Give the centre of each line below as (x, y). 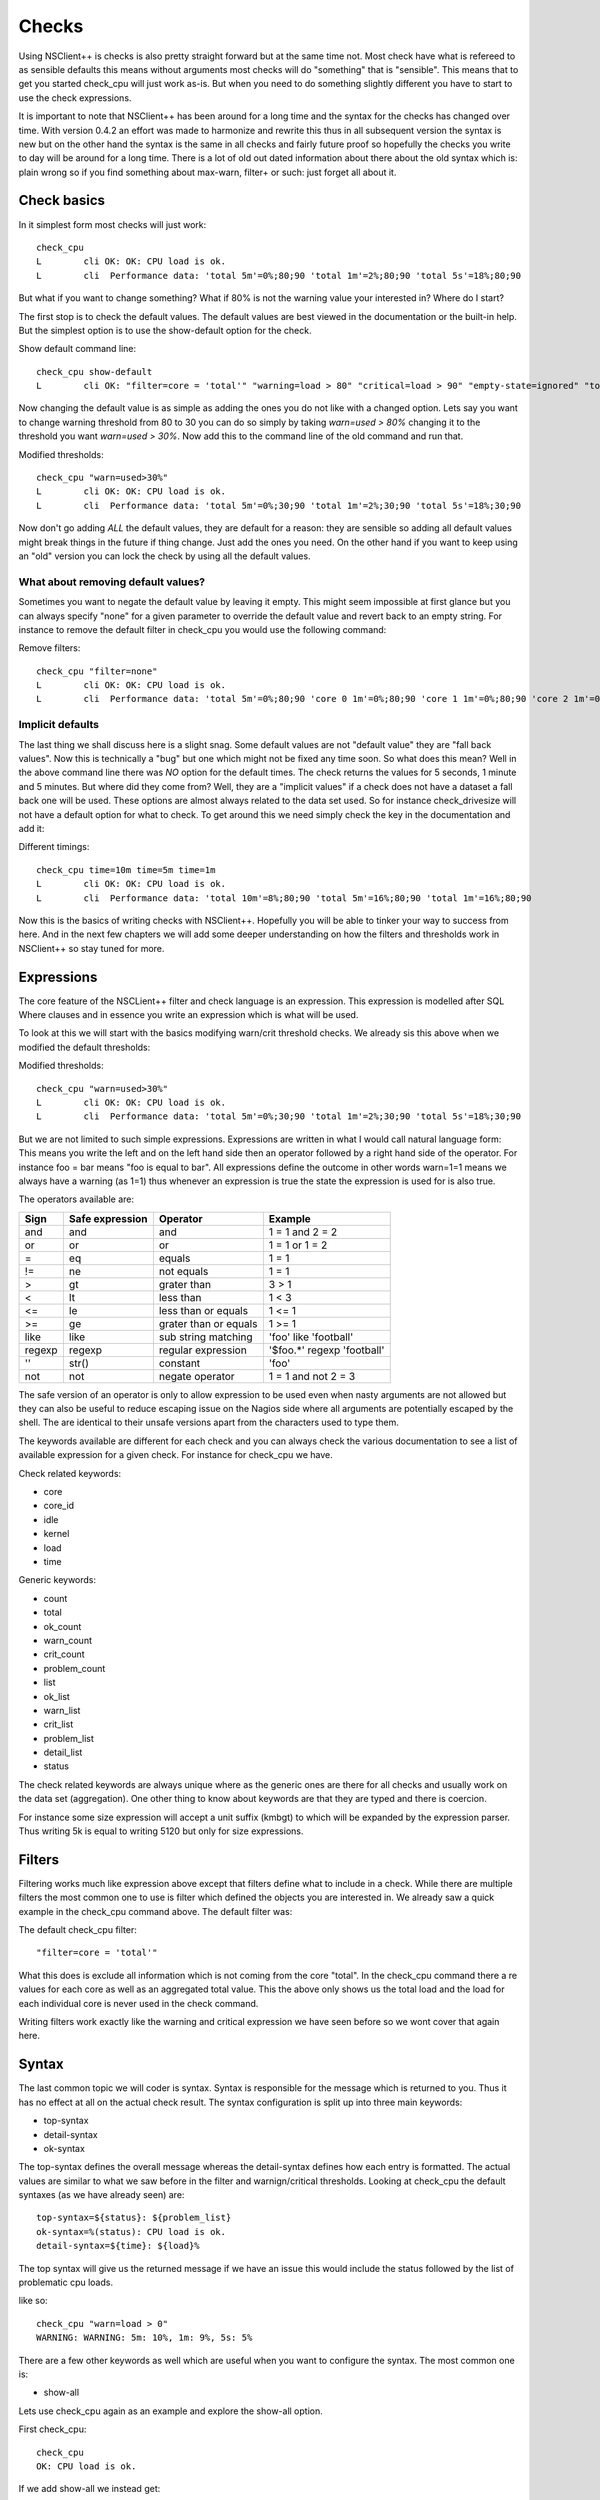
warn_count (67, 1640)
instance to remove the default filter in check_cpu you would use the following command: (202, 629)
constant (179, 1363)
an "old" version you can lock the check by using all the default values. (164, 556)
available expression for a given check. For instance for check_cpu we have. (176, 1455)
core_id (59, 1506)
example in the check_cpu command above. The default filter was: (155, 1911)
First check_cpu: (52, 2429)
